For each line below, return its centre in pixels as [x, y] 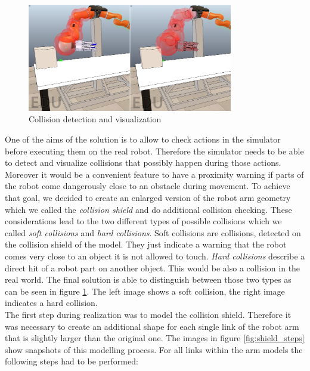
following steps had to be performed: [72, 361]
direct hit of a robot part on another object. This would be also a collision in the [153, 268]
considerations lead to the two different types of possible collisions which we [143, 221]
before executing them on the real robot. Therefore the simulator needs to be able [154, 151]
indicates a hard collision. [51, 303]
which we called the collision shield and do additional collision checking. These [148, 209]
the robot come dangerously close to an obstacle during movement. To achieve [148, 186]
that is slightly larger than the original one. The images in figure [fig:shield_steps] [155, 338]
